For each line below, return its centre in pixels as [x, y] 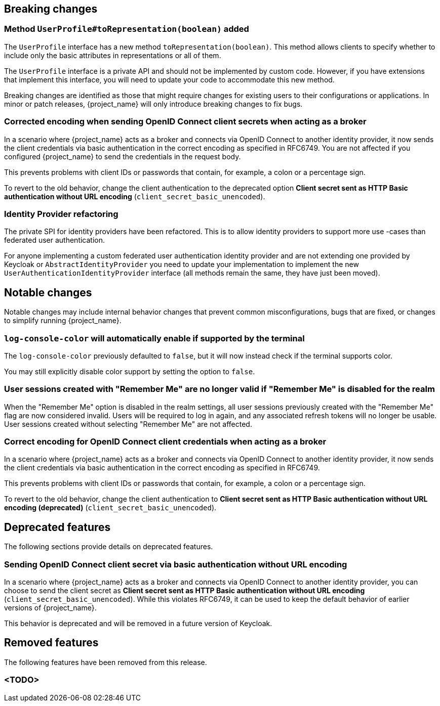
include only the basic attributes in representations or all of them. [113, 55]
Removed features [51, 643]
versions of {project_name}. [50, 607]
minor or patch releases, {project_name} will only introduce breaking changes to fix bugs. [153, 104]
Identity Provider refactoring [61, 214]
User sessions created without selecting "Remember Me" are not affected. [128, 424]
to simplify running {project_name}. [63, 321]
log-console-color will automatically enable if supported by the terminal [154, 338]
